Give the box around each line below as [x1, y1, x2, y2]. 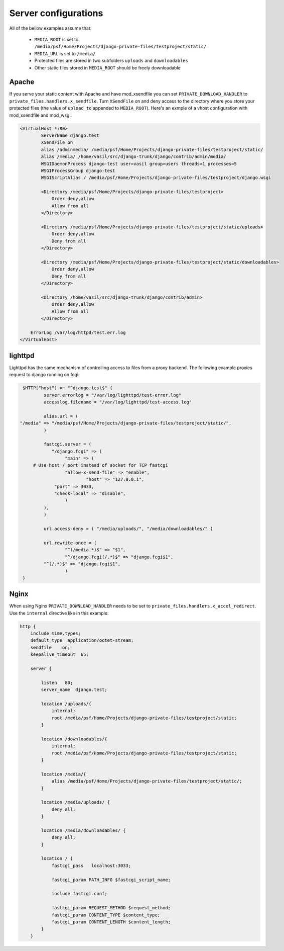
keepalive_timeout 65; [30, 652, 89, 657]
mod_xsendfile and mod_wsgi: [9, 112, 72, 118]
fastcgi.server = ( [43, 442, 92, 447]
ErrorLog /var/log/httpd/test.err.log [30, 329, 126, 335]
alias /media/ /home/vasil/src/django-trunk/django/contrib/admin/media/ [41, 154, 227, 159]
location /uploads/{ [41, 701, 92, 707]
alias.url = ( [43, 413, 79, 419]
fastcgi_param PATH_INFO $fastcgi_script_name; [51, 877, 171, 883]
